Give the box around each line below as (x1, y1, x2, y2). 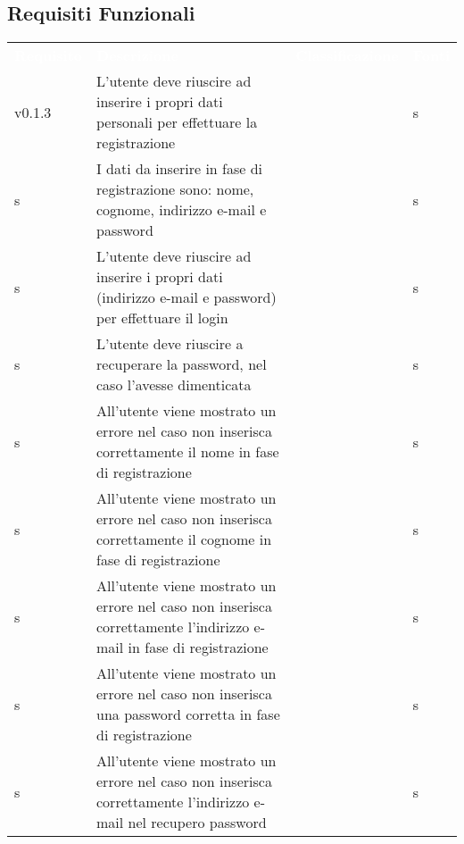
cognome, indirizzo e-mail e (96, 199, 267, 221)
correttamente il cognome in (96, 529, 272, 550)
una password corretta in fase (96, 704, 280, 725)
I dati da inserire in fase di (96, 158, 263, 180)
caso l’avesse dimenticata (96, 374, 252, 396)
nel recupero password (128, 812, 267, 833)
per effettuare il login (96, 307, 228, 329)
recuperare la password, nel (96, 354, 267, 375)
